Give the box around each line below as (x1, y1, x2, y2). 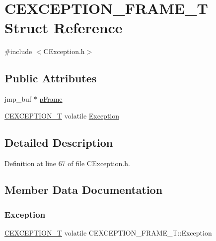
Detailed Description (4, 134, 113, 150)
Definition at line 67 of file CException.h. (4, 158, 130, 168)
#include (4, 46, 32, 57)
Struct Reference (4, 17, 123, 38)
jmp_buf (4, 94, 32, 104)
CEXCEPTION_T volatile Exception (4, 110, 120, 120)
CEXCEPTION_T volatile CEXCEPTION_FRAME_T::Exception (4, 228, 212, 238)
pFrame (39, 94, 63, 104)
